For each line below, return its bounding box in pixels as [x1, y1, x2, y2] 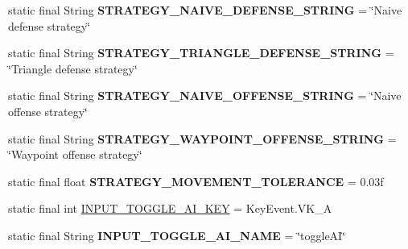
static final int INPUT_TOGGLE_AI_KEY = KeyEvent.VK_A [8, 200, 332, 217]
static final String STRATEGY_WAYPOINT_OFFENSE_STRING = [8, 130, 397, 147]
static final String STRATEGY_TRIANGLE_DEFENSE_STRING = [8, 44, 394, 61]
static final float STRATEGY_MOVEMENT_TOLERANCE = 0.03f [8, 172, 384, 189]
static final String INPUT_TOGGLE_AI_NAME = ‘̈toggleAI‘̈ [8, 226, 346, 243]
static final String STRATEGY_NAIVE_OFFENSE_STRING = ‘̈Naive [8, 87, 402, 104]
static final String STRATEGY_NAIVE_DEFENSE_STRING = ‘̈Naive [8, 2, 402, 18]
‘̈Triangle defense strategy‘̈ [8, 60, 138, 77]
